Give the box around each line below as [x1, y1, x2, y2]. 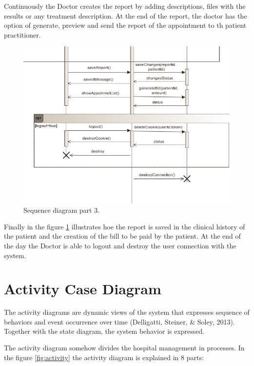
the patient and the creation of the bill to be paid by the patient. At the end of [4, 231, 241, 241]
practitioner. [4, 29, 41, 40]
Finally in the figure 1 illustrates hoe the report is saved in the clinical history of [4, 221, 245, 231]
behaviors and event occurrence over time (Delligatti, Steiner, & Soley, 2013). [4, 316, 235, 326]
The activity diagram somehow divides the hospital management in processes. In [4, 343, 245, 352]
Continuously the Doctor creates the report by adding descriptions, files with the [4, 1, 246, 11]
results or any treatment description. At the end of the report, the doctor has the [4, 10, 247, 20]
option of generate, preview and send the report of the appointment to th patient [4, 20, 247, 30]
